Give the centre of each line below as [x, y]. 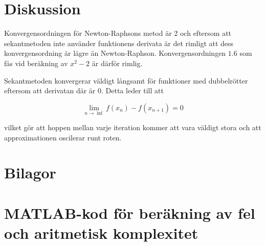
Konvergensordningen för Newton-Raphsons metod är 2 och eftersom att [118, 33]
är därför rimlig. [117, 63]
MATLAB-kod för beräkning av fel [130, 212]
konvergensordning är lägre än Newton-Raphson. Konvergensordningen [115, 53]
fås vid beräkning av [36, 63]
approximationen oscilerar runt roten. [63, 137]
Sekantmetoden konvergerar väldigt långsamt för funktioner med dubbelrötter [126, 80]
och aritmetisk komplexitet [101, 232]
